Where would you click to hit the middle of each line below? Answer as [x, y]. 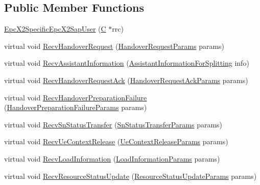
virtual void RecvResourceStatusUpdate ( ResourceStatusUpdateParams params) [131, 176]
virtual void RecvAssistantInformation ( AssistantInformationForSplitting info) [127, 63]
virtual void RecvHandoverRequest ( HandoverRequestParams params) [114, 46]
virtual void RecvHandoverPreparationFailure [76, 97]
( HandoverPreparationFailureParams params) [76, 107]
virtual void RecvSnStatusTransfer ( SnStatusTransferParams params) [113, 124]
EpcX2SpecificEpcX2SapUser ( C [55, 29]
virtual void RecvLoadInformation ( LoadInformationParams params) [112, 158]
